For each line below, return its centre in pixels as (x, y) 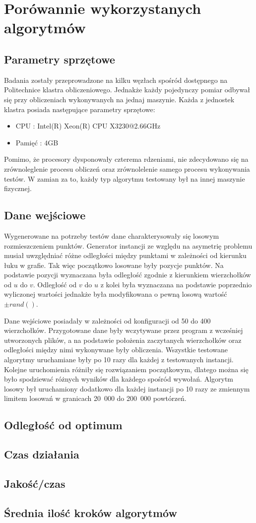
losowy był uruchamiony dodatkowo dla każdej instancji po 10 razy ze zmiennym (127, 388)
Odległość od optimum (63, 425)
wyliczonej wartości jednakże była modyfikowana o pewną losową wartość (116, 294)
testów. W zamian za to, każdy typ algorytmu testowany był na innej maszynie (125, 178)
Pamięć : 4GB (37, 142)
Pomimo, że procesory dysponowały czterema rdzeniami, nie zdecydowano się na (126, 159)
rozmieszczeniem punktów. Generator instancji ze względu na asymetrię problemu (128, 245)
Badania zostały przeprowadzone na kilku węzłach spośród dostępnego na (116, 80)
